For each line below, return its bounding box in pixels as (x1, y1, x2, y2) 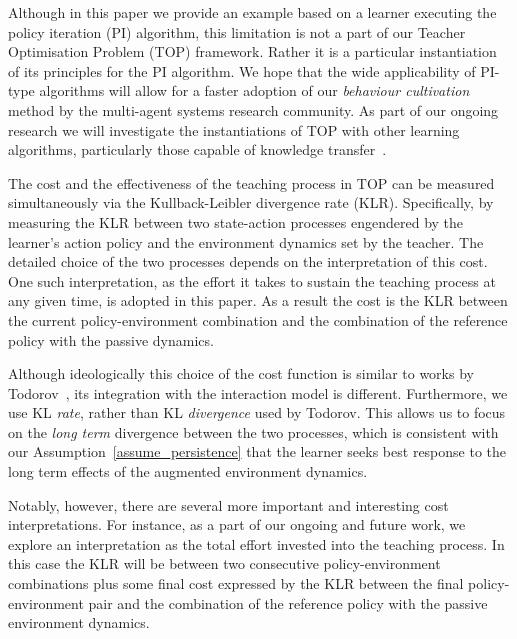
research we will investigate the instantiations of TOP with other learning (8, 119, 460, 140)
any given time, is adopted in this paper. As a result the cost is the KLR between (8, 290, 508, 311)
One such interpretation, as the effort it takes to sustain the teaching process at (8, 270, 496, 291)
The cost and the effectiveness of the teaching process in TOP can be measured (8, 172, 495, 193)
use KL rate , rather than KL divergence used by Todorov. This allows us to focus (8, 402, 506, 423)
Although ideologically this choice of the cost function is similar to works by (8, 363, 474, 384)
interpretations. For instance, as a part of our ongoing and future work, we (8, 514, 466, 535)
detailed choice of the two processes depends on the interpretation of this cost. (8, 251, 488, 272)
